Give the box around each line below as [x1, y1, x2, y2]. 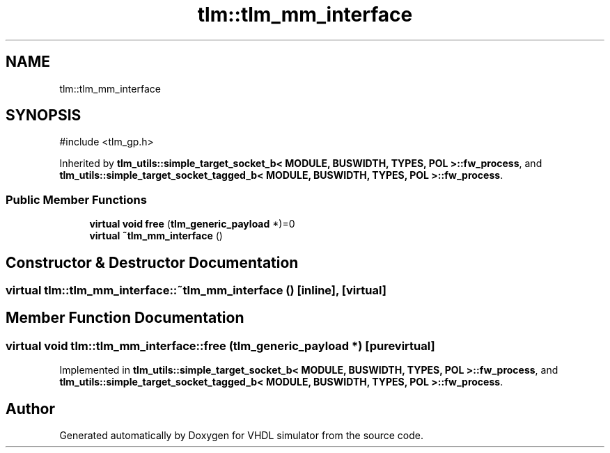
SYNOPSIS [6, 106, 81, 125]
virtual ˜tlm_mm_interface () [89, 230, 223, 242]
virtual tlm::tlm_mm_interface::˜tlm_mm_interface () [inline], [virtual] [6, 283, 386, 298]
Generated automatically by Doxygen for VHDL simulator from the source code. [59, 429, 424, 442]
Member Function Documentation [6, 309, 244, 327]
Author [6, 399, 55, 418]
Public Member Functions [6, 192, 147, 207]
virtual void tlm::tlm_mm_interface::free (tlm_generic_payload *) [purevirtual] [6, 338, 435, 353]
